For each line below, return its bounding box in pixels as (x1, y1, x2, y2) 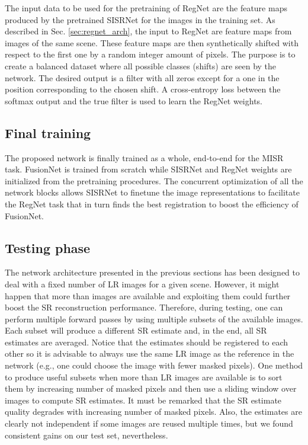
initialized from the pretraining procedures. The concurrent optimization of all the (5, 174, 303, 187)
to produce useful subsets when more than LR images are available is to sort (5, 370, 283, 383)
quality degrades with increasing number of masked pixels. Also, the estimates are (5, 405, 302, 418)
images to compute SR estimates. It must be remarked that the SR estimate (5, 393, 282, 406)
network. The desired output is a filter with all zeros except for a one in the (5, 71, 280, 84)
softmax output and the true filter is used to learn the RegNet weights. (5, 94, 262, 107)
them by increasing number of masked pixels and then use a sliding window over (5, 382, 297, 395)
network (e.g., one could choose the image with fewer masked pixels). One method (5, 359, 303, 372)
